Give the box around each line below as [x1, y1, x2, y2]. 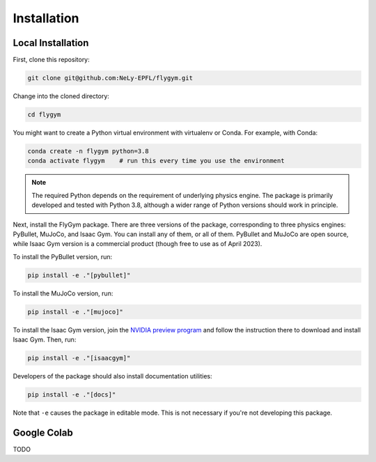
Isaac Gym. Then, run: [13, 335, 77, 344]
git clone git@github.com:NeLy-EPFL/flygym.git [27, 74, 193, 82]
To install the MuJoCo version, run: [13, 289, 113, 298]
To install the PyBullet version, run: [13, 252, 113, 261]
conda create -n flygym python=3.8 [27, 147, 149, 155]
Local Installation [13, 37, 89, 49]
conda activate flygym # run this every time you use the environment [27, 157, 285, 165]
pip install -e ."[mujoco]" [27, 307, 123, 316]
